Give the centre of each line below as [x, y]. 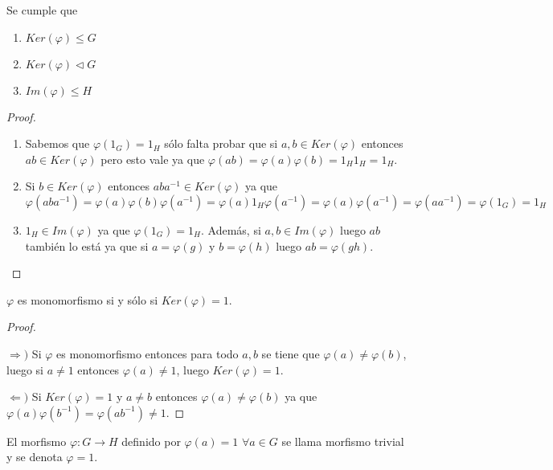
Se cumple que [42, 10]
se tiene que [291, 353]
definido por [151, 441]
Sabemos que [57, 143]
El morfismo [37, 441]
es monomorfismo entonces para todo [147, 353]
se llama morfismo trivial [343, 441]
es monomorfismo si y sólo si [88, 299]
